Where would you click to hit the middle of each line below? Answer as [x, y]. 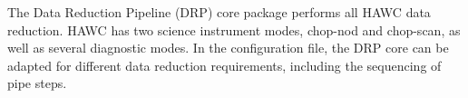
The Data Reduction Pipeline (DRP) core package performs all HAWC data [219, 12]
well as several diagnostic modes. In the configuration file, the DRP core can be [228, 48]
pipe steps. [37, 83]
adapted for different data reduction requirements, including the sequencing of [224, 65]
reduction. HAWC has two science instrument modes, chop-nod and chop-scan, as [234, 29]
